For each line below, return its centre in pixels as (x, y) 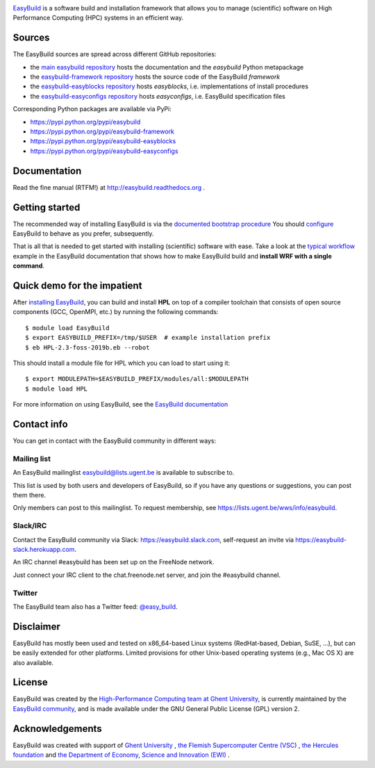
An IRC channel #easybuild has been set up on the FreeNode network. (114, 562)
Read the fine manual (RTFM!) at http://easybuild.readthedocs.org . (109, 187)
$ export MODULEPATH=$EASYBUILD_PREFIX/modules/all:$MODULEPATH (137, 379)
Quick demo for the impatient (77, 286)
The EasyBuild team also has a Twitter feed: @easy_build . (95, 606)
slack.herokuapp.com (44, 549)
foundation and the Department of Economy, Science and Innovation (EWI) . (122, 755)
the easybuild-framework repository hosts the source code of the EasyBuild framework (155, 77)
